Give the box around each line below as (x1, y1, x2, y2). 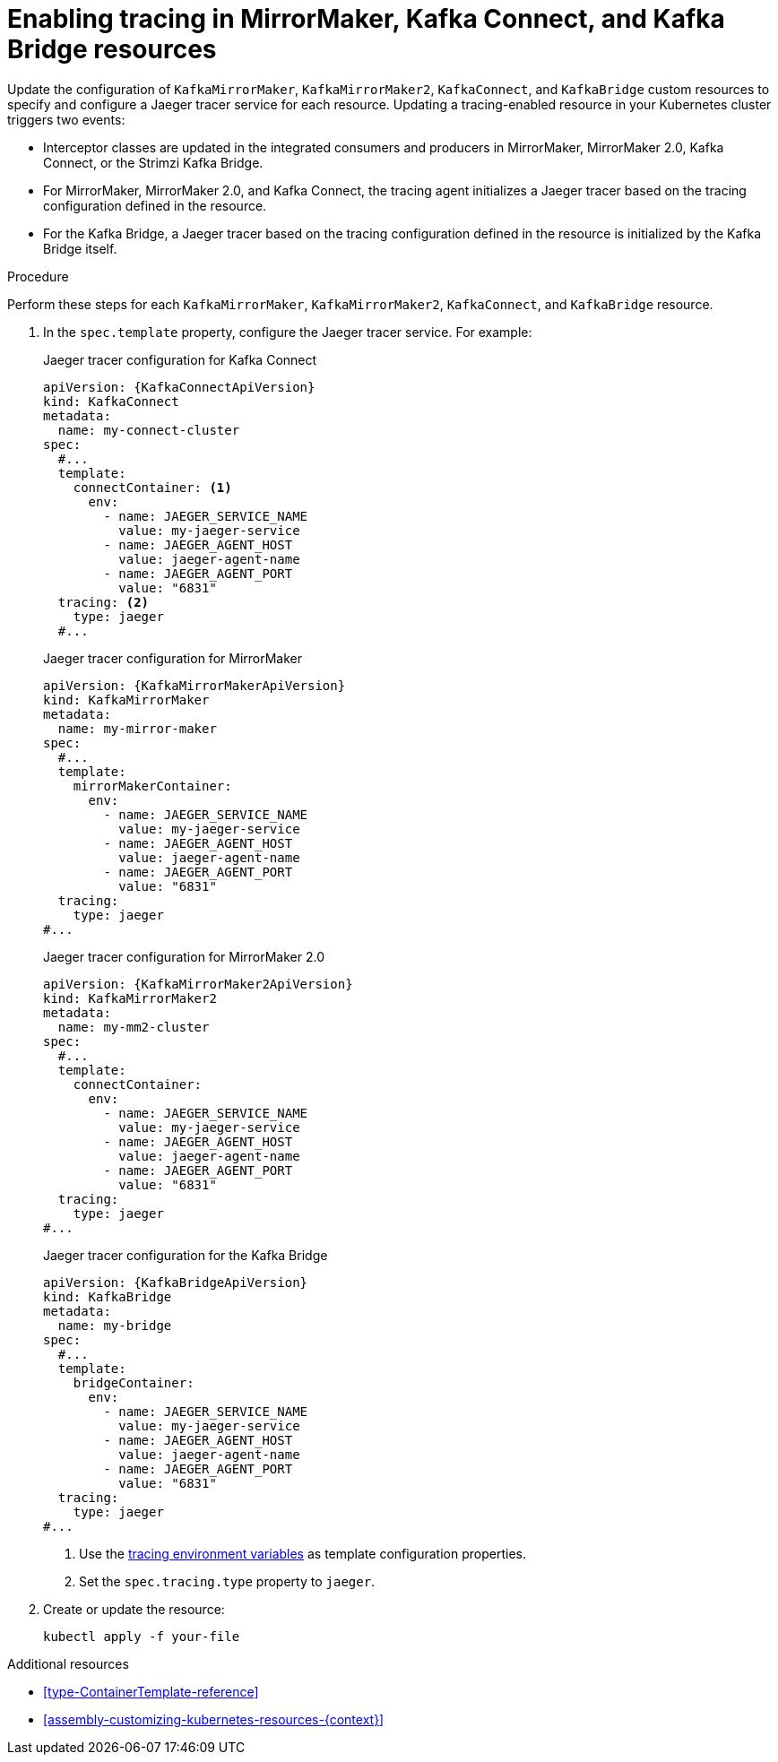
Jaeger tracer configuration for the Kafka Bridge (43, 1247, 328, 1263)
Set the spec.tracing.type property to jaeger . (79, 1573, 376, 1589)
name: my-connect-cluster (57, 422, 240, 437)
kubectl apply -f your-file (43, 1628, 240, 1644)
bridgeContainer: (73, 1375, 194, 1390)
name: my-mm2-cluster (57, 1019, 210, 1034)
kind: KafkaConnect (43, 393, 179, 409)
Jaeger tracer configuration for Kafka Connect (43, 351, 317, 367)
